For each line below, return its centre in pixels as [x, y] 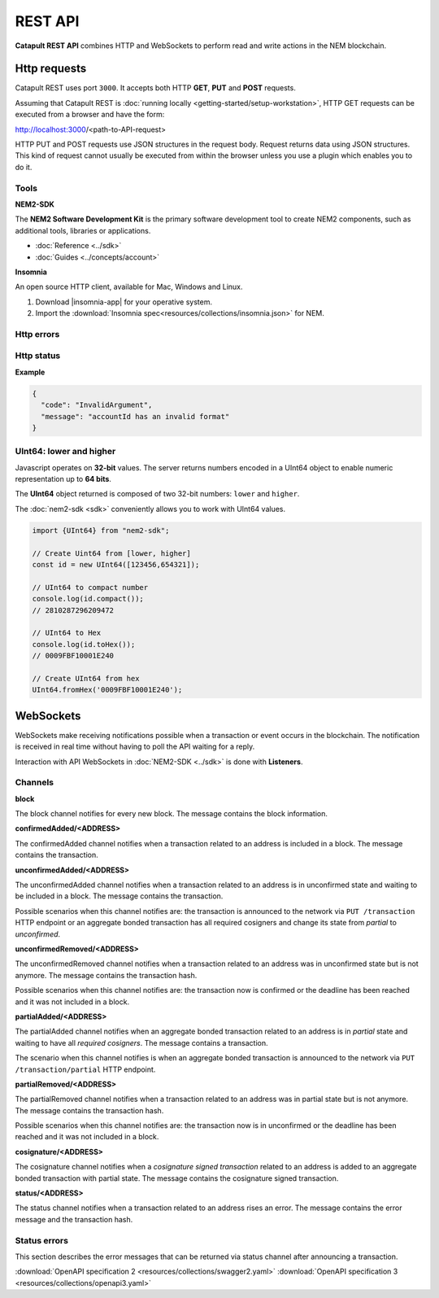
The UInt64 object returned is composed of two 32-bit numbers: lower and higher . [157, 494]
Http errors [37, 334]
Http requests [51, 69]
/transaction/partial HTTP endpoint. [85, 1069]
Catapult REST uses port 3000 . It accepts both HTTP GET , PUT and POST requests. [155, 88]
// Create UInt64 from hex [86, 678]
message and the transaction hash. [74, 1219]
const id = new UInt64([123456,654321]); [116, 564]
